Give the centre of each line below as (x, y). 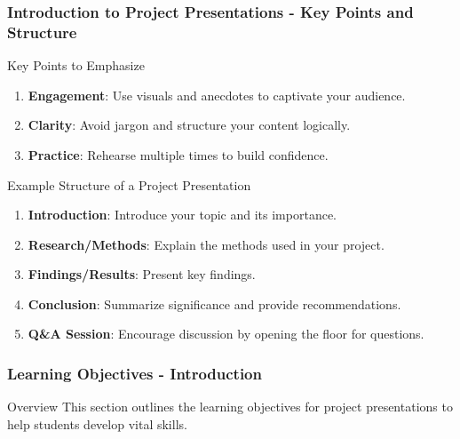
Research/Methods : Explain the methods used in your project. (206, 244)
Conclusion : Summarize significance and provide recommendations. (214, 303)
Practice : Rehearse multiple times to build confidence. (178, 154)
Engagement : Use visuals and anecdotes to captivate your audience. (217, 95)
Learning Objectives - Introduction (135, 373)
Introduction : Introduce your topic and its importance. (182, 215)
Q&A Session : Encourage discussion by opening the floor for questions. (226, 334)
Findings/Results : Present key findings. (142, 274)
